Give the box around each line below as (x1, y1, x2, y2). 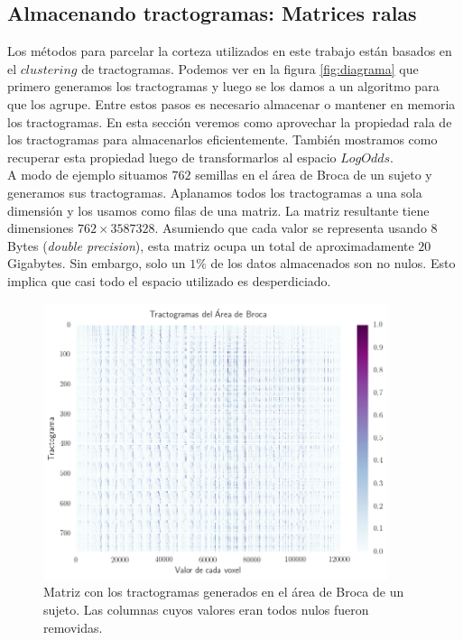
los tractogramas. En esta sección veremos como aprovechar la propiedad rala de (7, 112, 452, 131)
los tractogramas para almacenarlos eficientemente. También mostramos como (7, 130, 438, 149)
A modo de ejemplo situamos (7, 165, 168, 184)
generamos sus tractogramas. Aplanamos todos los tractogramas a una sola (7, 182, 422, 201)
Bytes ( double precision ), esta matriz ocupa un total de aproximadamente (7, 236, 414, 255)
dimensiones (7, 218, 74, 237)
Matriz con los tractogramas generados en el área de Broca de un (43, 582, 404, 601)
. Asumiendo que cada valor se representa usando (154, 218, 427, 237)
